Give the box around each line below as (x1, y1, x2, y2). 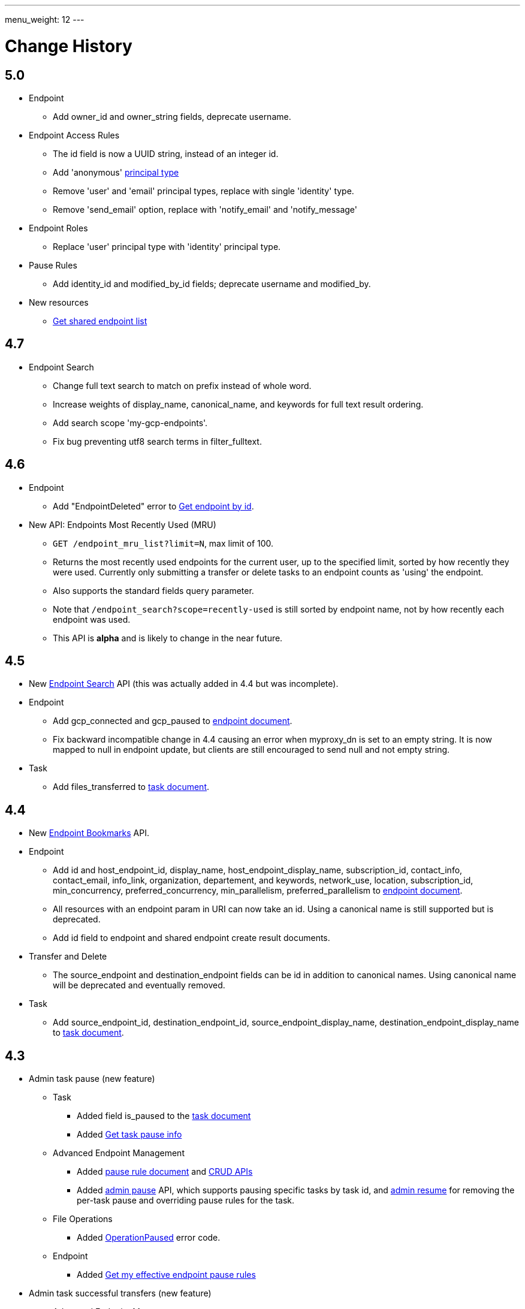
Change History (5, 35, 132, 56)
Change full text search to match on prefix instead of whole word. (53, 380, 312, 391)
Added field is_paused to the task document (77, 1111, 251, 1121)
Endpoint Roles (29, 222, 88, 233)
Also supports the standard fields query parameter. (53, 585, 254, 596)
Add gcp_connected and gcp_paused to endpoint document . (53, 716, 292, 726)
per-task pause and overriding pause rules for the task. (77, 1195, 295, 1206)
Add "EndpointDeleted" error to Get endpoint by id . (53, 500, 254, 511)
